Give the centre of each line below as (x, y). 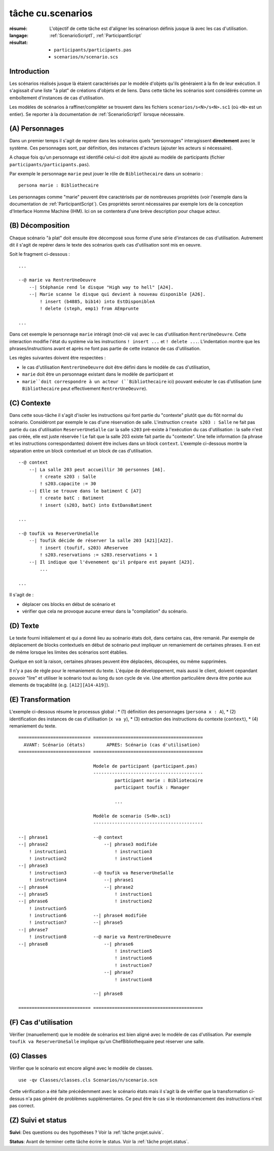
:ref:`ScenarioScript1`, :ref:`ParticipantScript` (96, 35)
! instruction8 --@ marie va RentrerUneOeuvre (100, 937)
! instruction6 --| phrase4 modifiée (88, 916)
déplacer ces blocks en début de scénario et (69, 604)
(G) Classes (28, 1056)
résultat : (19, 43)
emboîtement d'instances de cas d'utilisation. (57, 98)
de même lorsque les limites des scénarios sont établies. (68, 652)
